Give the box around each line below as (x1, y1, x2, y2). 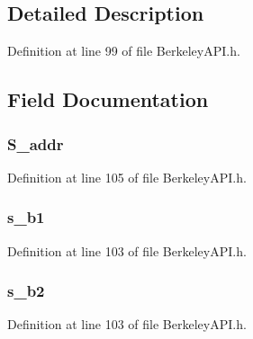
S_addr (7, 132, 64, 155)
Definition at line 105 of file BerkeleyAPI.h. (7, 167, 247, 186)
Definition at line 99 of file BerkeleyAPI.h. (7, 41, 240, 60)
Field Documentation (7, 85, 209, 113)
